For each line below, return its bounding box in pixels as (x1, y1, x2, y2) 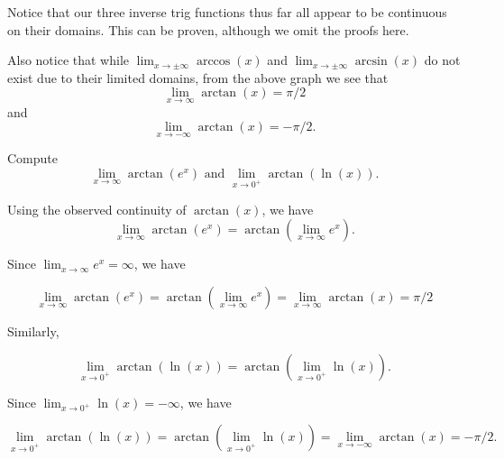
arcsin (354, 55, 388, 69)
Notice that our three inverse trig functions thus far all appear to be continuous (7, 3, 447, 21)
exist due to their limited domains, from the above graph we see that (7, 68, 389, 87)
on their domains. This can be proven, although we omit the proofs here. (7, 20, 409, 39)
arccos (196, 55, 231, 69)
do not (424, 50, 461, 69)
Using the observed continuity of (7, 199, 187, 218)
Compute (7, 149, 58, 168)
